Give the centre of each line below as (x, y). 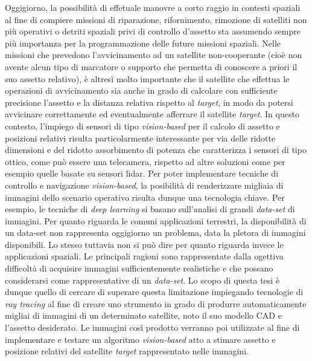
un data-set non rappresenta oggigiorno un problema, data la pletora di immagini (155, 233)
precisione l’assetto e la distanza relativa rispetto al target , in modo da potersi (149, 102)
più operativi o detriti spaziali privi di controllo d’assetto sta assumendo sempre (153, 31)
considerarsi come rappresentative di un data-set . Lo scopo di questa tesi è (142, 280)
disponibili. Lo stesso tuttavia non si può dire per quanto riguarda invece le (144, 244)
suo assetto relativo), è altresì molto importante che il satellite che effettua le (147, 78)
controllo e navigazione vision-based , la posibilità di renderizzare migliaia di (144, 185)
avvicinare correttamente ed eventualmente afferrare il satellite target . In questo (152, 114)
